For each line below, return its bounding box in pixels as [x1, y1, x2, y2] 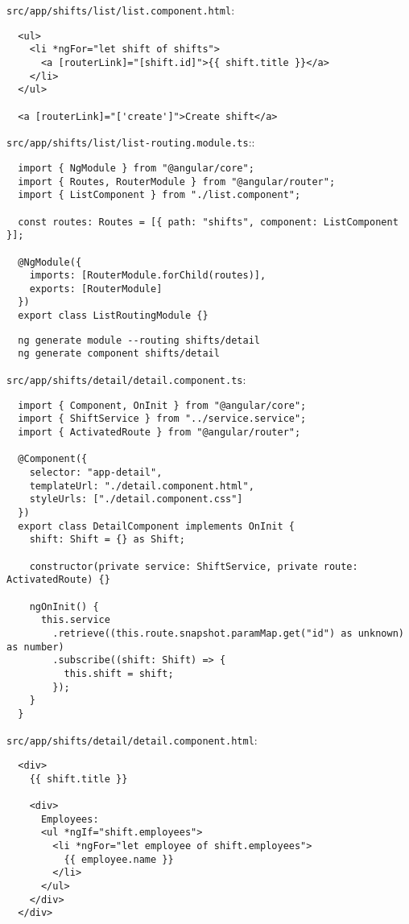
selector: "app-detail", [29, 467, 163, 479]
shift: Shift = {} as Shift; [29, 534, 185, 546]
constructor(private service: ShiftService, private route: [29, 560, 358, 572]
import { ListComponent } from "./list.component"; [18, 189, 301, 201]
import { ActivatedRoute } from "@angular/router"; [18, 427, 301, 439]
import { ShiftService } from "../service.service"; [18, 413, 307, 425]
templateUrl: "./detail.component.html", [29, 480, 254, 492]
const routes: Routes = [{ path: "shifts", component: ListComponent [18, 216, 399, 228]
